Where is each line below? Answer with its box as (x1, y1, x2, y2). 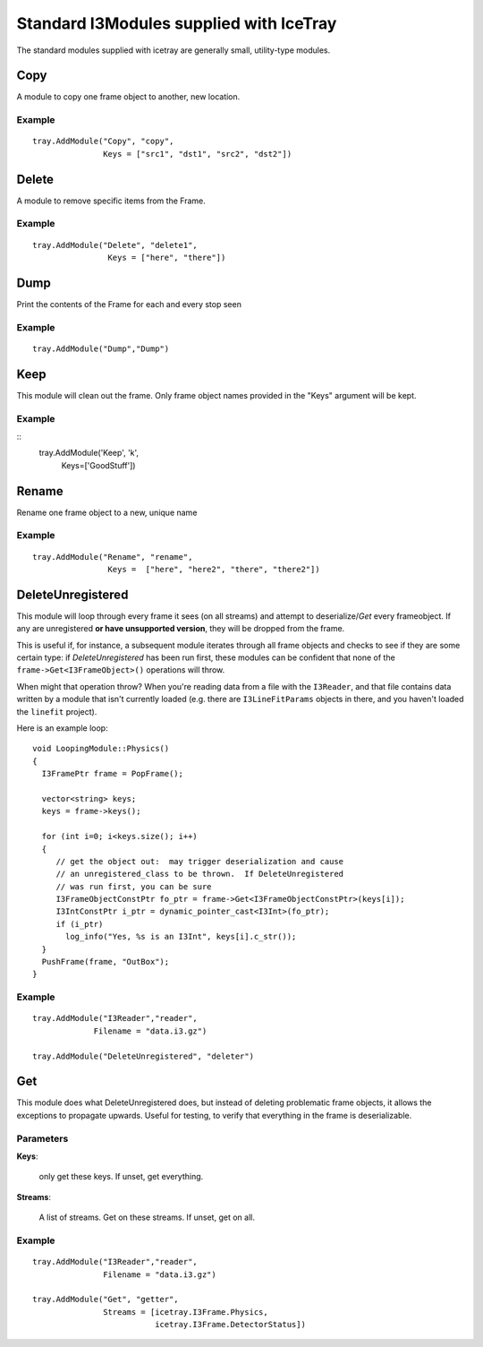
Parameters (16, 1132, 69, 1145)
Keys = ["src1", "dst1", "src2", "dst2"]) (103, 149, 292, 159)
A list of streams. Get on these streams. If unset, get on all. (38, 1212, 255, 1223)
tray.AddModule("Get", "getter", (32, 1294, 179, 1305)
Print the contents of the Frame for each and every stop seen (16, 298, 241, 309)
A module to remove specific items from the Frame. (16, 195, 206, 206)
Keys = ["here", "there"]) (107, 253, 226, 263)
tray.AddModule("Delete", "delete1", (32, 240, 199, 250)
